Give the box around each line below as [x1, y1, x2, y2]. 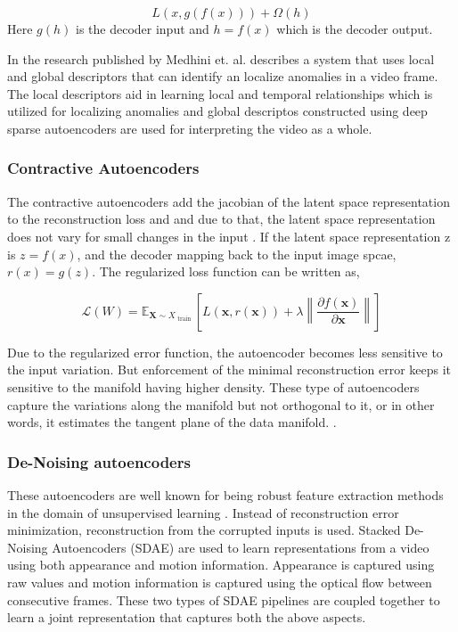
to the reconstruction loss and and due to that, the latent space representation [7, 209, 436, 228]
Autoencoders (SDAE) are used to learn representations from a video [52, 538, 429, 556]
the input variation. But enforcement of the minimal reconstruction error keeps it [7, 360, 452, 379]
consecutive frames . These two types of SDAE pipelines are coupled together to [7, 590, 440, 609]
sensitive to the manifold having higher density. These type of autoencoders [7, 377, 420, 396]
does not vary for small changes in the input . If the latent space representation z [7, 226, 451, 245]
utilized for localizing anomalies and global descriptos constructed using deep [7, 102, 428, 120]
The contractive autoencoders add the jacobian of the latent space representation [7, 192, 450, 210]
